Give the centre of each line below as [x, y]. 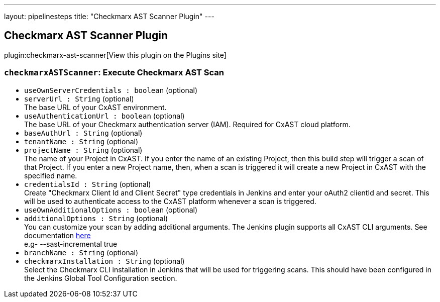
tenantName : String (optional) [81, 141]
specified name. [51, 175]
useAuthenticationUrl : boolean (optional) [104, 116]
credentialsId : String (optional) [88, 184]
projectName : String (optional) [83, 150]
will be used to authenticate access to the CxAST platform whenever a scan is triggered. [170, 201]
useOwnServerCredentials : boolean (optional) [111, 90]
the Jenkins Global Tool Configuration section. [101, 278]
